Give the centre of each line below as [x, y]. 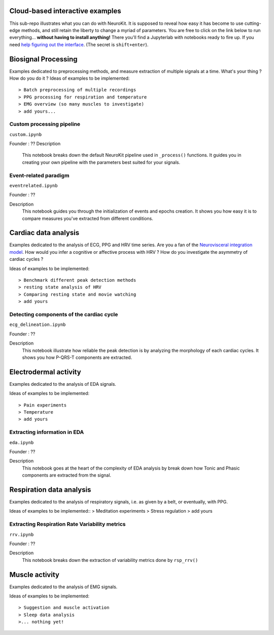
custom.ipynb [26, 134]
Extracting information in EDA [47, 432]
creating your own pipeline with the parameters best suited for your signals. [101, 162]
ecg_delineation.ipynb [38, 325]
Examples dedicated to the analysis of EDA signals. [63, 384]
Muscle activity [34, 574]
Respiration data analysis [50, 490]
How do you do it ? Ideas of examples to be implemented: [70, 78]
